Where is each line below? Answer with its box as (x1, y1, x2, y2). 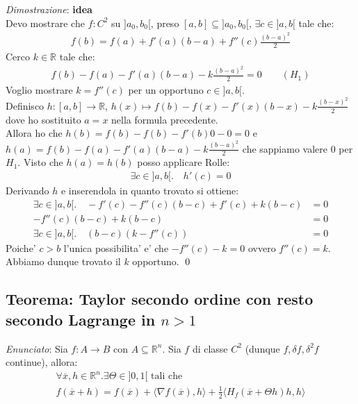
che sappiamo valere (242, 141, 328, 155)
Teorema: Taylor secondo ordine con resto (6, 288, 314, 310)
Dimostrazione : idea (6, 2, 92, 16)
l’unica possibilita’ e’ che (63, 240, 169, 255)
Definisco (6, 98, 44, 112)
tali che (151, 371, 183, 382)
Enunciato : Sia (6, 341, 68, 355)
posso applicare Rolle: (137, 155, 230, 169)
